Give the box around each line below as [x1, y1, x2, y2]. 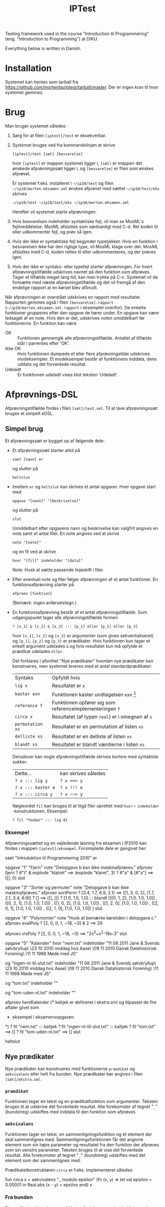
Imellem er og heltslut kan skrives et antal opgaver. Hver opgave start [12, 484, 156, 489]
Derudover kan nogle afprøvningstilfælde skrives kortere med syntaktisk [12, 754, 159, 760]
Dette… [14, 770, 32, 777]
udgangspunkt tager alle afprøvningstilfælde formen [12, 614, 118, 620]
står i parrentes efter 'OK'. [17, 340, 70, 346]
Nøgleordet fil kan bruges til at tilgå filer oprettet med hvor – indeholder [12, 803, 160, 809]
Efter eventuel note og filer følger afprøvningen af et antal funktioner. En [12, 576, 158, 582]
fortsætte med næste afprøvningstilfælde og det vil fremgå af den [12, 279, 145, 286]
